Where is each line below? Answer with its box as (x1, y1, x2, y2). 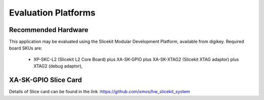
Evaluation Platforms (9, 7, 96, 18)
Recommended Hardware (9, 26, 88, 34)
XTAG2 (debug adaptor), (33, 63, 83, 69)
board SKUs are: (9, 45, 43, 51)
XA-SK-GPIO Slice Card (9, 76, 82, 84)
